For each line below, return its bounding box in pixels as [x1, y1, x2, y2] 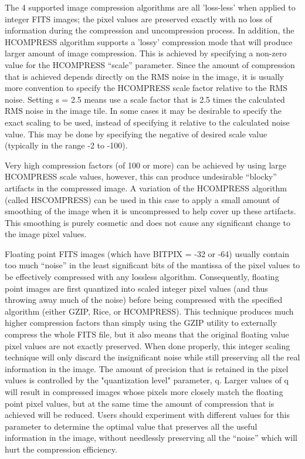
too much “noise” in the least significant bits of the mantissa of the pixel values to [5, 259, 300, 271]
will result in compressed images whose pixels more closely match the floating [5, 386, 283, 397]
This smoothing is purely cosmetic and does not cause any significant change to [5, 216, 291, 228]
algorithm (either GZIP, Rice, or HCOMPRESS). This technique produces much [5, 305, 294, 317]
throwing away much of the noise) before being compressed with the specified [5, 293, 283, 306]
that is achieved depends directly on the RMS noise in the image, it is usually [5, 70, 284, 82]
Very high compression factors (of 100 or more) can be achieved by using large [5, 158, 287, 171]
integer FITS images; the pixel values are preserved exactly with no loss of [5, 12, 272, 25]
